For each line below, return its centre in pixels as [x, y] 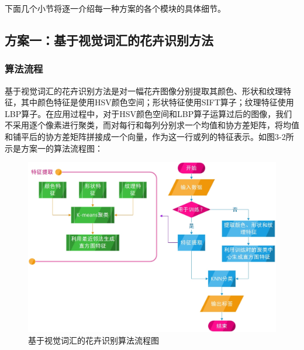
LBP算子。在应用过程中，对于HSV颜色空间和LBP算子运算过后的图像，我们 [148, 113]
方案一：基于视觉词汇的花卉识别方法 [109, 40]
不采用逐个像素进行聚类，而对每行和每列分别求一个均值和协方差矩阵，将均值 [152, 125]
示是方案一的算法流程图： [54, 148]
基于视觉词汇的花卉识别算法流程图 [94, 340]
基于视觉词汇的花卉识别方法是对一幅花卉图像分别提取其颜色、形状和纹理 [144, 90]
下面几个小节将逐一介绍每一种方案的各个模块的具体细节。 [115, 8]
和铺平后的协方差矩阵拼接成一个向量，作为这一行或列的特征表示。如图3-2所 [149, 136]
